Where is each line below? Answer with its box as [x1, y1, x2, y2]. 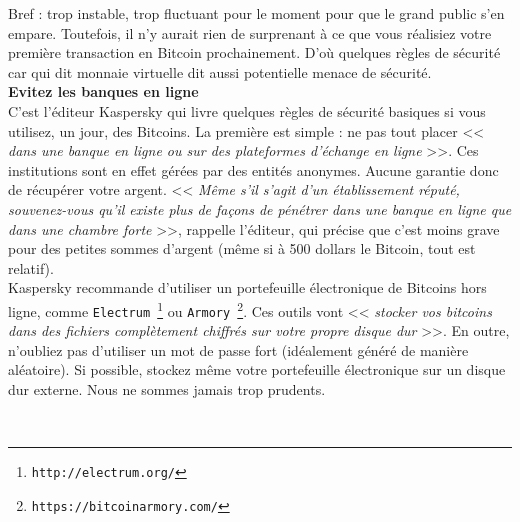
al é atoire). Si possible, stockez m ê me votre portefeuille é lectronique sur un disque [8, 359, 506, 380]
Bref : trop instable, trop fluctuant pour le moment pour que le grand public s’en [8, 3, 505, 23]
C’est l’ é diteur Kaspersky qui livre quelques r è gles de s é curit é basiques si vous [8, 100, 486, 121]
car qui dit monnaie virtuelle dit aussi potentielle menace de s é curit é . [8, 61, 432, 82]
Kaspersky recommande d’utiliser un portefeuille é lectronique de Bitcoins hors [8, 277, 487, 298]
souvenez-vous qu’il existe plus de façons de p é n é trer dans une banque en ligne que [8, 198, 512, 219]
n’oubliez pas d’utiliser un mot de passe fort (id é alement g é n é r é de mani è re [8, 339, 469, 360]
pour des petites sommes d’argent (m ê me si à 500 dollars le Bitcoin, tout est [8, 238, 476, 259]
